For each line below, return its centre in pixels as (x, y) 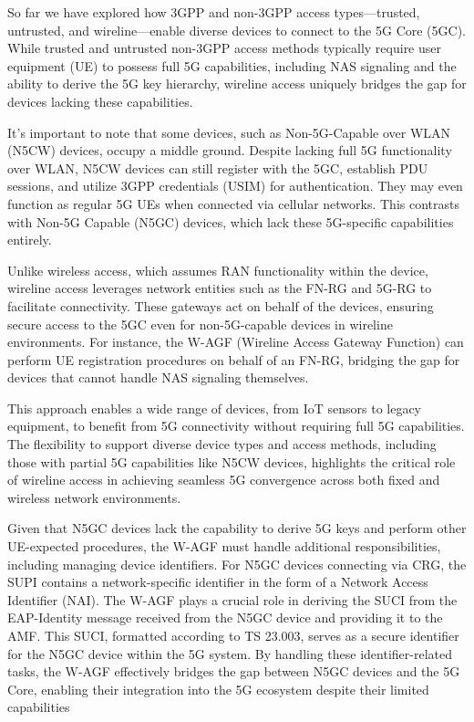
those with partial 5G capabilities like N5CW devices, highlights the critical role (232, 461)
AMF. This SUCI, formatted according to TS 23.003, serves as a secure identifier (233, 635)
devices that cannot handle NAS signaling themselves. (158, 377)
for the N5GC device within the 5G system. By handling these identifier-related (230, 653)
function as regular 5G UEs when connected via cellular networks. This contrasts (233, 203)
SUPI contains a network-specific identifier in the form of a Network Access (218, 582)
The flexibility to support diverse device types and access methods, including (222, 444)
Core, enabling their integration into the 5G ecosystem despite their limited (218, 689)
